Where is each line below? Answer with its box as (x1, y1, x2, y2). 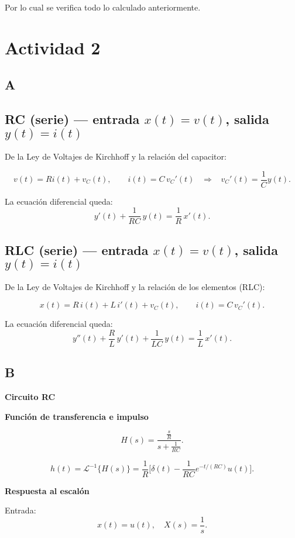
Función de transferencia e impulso (5, 410, 149, 422)
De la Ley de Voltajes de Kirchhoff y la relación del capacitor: (5, 150, 227, 162)
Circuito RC (5, 390, 56, 402)
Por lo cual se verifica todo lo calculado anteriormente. (5, 1, 201, 13)
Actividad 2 (5, 35, 101, 59)
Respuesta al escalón (5, 484, 90, 496)
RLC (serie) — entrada (5, 240, 149, 258)
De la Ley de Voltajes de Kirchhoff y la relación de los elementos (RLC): (5, 281, 265, 293)
